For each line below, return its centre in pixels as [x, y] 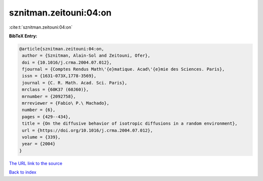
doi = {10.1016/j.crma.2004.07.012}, [67, 62]
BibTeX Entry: [23, 36]
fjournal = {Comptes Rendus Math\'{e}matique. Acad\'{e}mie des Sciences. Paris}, [123, 69]
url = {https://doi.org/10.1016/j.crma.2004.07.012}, [87, 130]
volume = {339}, [41, 137]
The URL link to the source [36, 163]
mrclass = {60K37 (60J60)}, [56, 90]
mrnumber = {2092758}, [49, 96]
